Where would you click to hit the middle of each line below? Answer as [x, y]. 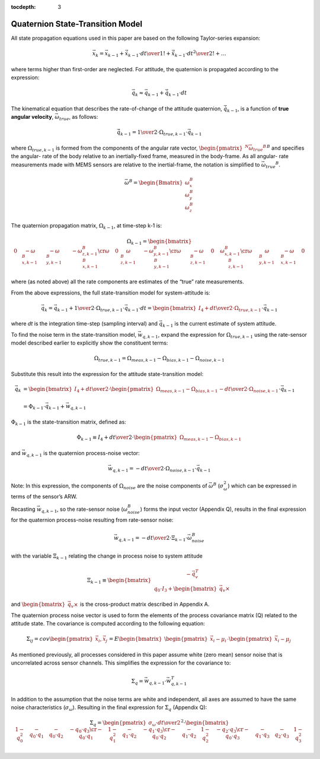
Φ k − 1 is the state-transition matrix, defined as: [69, 423]
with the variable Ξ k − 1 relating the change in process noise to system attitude [107, 557]
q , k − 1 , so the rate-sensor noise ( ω [84, 510]
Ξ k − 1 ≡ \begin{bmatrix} [119, 581]
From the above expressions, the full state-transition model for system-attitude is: [111, 292]
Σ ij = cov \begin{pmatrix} [60, 640]
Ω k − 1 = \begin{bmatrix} [159, 242]
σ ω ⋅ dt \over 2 [164, 723]
